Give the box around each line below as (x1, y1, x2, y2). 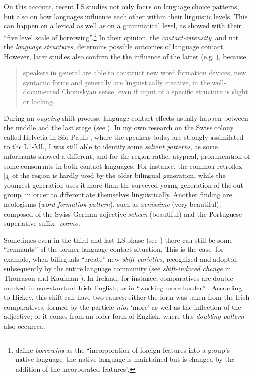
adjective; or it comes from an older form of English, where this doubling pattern (4, 311, 244, 321)
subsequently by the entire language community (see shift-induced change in (4, 263, 231, 273)
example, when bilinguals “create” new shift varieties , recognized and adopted (4, 253, 237, 264)
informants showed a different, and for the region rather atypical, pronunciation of (4, 151, 250, 161)
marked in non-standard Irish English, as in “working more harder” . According (4, 282, 242, 292)
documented (23, 87, 60, 97)
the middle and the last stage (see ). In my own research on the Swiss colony (4, 122, 233, 133)
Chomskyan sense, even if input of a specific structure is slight (62, 87, 248, 97)
